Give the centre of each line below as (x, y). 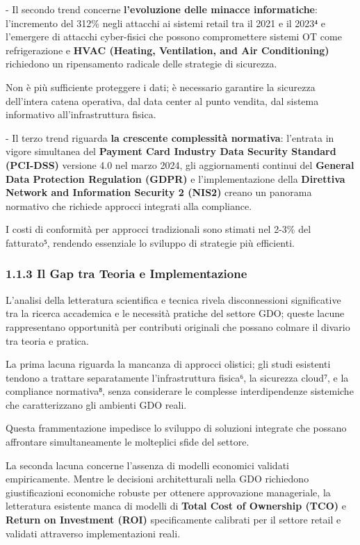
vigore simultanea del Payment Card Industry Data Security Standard (171, 151)
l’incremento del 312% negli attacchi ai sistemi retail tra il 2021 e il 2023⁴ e (166, 23)
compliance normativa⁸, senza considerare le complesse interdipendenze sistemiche (180, 391)
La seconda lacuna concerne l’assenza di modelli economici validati (147, 465)
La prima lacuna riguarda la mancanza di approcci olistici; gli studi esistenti (168, 364)
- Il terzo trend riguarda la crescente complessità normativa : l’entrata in (170, 137)
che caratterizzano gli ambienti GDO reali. (96, 404)
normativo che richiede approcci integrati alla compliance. (129, 205)
